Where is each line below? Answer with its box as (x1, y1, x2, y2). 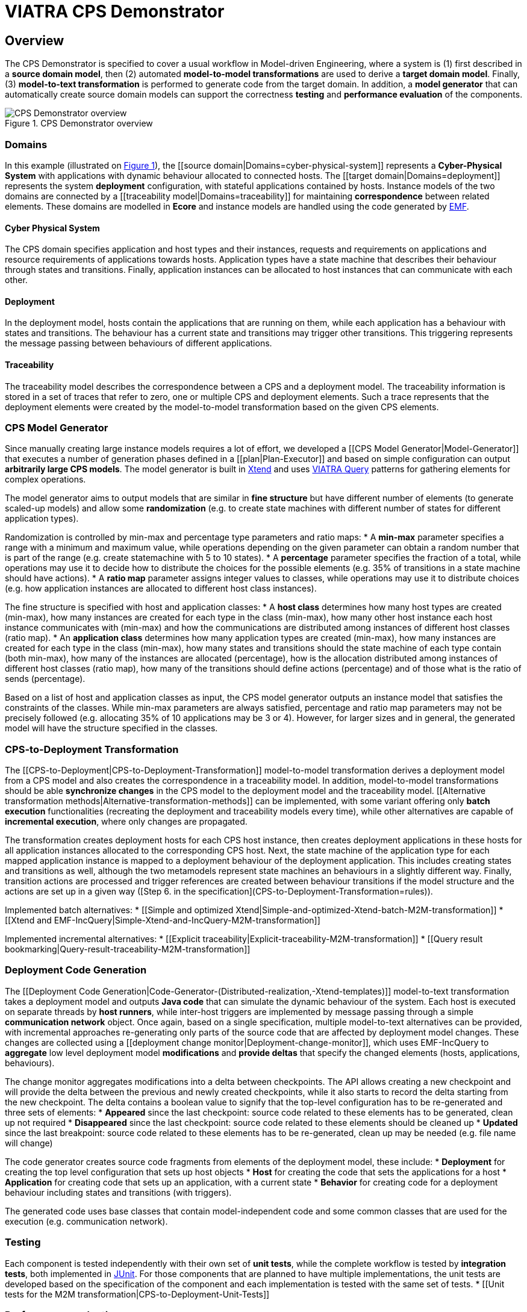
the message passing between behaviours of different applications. (5, 338, 272, 349)
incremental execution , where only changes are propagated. (5, 816, 248, 827)
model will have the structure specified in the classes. (5, 723, 218, 734)
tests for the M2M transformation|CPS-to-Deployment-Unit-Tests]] (5, 1289, 270, 1299)
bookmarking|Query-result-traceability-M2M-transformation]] (5, 944, 251, 955)
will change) (5, 1137, 53, 1148)
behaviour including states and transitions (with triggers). (5, 1187, 232, 1198)
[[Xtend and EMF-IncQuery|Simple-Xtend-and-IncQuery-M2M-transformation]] (5, 915, 320, 926)
